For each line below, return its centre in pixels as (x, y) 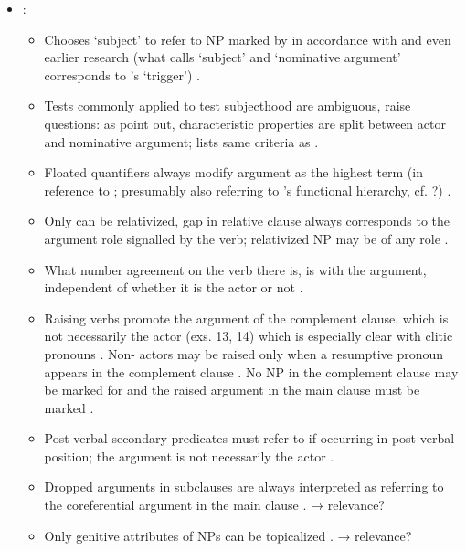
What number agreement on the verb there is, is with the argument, (235, 269)
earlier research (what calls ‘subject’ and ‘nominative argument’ (222, 57)
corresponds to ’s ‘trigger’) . (122, 74)
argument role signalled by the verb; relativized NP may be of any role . (246, 238)
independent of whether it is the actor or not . (174, 287)
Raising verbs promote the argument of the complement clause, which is (246, 318)
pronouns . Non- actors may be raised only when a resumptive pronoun (244, 353)
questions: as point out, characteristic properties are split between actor (245, 123)
